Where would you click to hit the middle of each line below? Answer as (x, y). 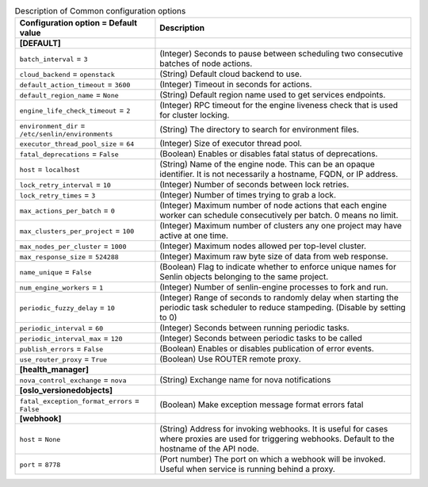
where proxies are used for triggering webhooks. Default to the (277, 439)
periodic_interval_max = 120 (71, 339)
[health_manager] (54, 370)
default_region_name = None (69, 95)
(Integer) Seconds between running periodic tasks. (254, 328)
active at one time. (194, 236)
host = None (40, 439)
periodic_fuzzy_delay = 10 (67, 308)
